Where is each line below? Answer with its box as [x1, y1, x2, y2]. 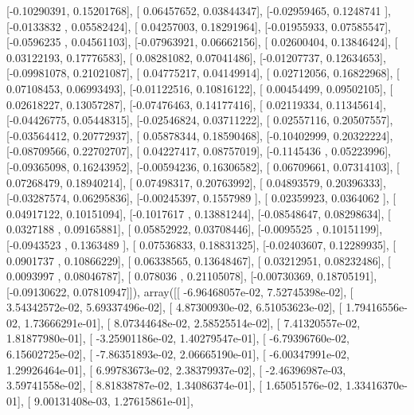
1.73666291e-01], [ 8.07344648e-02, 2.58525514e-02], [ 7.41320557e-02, [24, 314, 361, 331]
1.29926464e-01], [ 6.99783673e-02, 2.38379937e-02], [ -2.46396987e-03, [6, 361, 346, 378]
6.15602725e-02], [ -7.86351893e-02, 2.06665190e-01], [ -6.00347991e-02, [6, 346, 350, 362]
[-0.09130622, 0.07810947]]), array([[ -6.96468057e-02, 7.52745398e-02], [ [6, 283, 353, 300]
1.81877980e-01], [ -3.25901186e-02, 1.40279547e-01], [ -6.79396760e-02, [6, 330, 350, 346]
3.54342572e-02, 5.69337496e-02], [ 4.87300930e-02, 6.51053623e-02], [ [6, 299, 342, 315]
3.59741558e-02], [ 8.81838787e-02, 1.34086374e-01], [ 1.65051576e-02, [6, 377, 342, 393]
